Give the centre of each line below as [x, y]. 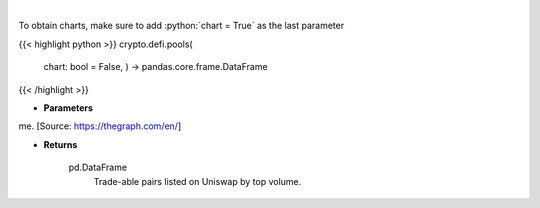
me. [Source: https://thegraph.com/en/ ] [100, 126]
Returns [60, 144]
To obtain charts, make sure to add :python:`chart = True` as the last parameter [181, 26]
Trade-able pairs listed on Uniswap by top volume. [197, 181]
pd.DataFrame [98, 167]
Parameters [68, 107]
